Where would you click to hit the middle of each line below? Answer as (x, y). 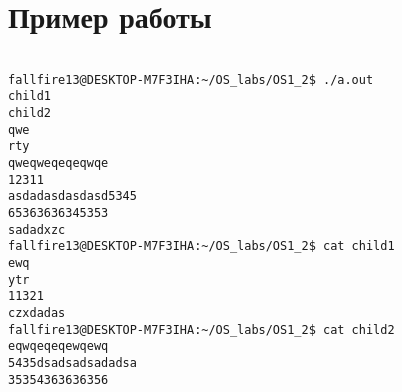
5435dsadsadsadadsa (72, 362)
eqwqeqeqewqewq (58, 346)
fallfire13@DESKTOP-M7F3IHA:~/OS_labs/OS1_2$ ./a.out (191, 79)
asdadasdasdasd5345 (72, 196)
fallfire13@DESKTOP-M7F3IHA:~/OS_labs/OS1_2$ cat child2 (201, 329)
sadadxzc (37, 229)
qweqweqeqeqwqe (58, 163)
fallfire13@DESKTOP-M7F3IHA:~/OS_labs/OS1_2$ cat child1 (201, 246)
